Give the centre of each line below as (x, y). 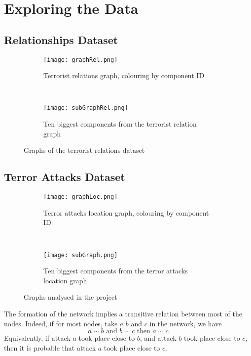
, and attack (158, 338)
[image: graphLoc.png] (81, 197)
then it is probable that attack (50, 347)
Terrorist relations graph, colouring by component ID (124, 75)
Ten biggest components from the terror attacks (116, 271)
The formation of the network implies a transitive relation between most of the (123, 313)
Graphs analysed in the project (71, 297)
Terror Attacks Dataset (65, 177)
